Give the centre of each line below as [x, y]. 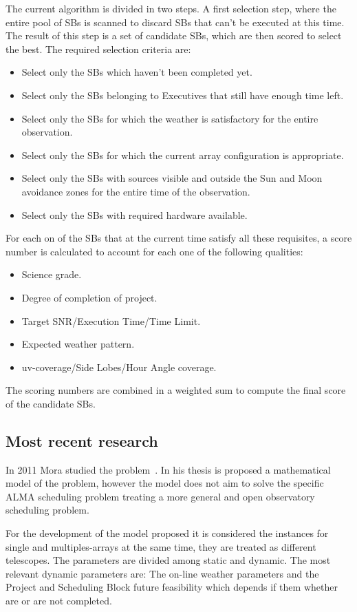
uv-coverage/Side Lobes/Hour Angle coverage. [119, 367]
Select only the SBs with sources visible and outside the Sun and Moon [172, 178]
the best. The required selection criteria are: [98, 49]
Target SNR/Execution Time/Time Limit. [111, 320]
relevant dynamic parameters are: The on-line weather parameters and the [162, 573]
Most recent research [82, 440]
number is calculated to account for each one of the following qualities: [154, 251]
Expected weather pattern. [78, 344]
